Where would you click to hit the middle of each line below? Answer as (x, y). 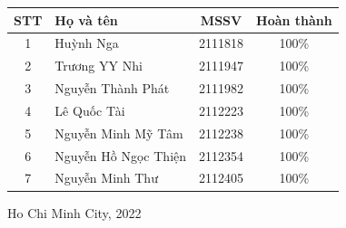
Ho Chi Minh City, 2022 (74, 212)
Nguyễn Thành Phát (112, 88)
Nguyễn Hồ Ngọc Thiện (121, 155)
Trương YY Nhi (99, 66)
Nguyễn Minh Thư (106, 178)
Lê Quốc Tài (90, 110)
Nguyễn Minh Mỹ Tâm (119, 133)
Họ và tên (86, 19)
